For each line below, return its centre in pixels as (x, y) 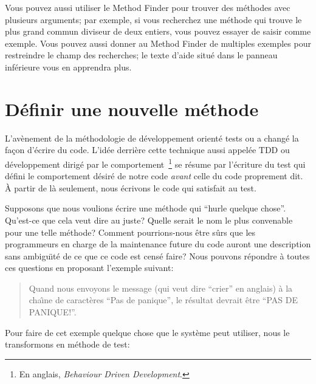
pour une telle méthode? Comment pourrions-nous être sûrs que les (130, 232)
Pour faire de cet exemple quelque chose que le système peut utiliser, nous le (147, 332)
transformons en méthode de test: (67, 344)
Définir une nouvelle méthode (132, 108)
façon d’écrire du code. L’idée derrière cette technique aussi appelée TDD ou (147, 150)
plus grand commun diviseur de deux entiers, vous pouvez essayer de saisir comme (158, 31)
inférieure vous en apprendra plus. (68, 67)
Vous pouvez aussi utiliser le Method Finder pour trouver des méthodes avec (148, 7)
